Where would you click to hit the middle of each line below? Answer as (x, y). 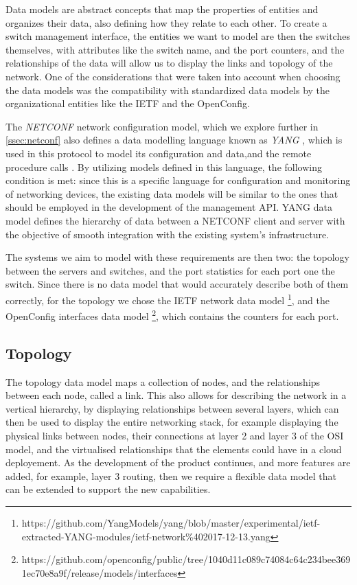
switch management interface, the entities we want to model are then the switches (178, 36)
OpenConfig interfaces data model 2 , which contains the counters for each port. (172, 315)
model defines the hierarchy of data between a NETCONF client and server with (175, 220)
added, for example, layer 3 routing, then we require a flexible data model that (171, 475)
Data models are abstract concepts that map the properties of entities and (162, 9)
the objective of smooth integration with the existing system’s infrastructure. (168, 234)
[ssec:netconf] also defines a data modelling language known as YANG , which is (174, 140)
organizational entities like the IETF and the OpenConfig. (128, 103)
